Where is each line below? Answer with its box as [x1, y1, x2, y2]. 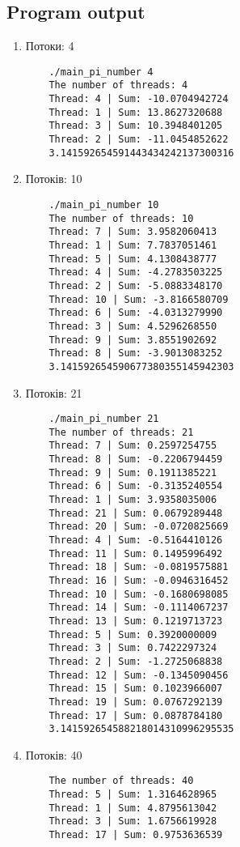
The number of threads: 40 [48, 775, 194, 787]
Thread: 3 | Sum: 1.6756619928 [48, 815, 217, 828]
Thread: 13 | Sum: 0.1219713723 [48, 615, 223, 627]
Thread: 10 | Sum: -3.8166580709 [48, 293, 229, 305]
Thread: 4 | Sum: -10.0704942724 [48, 93, 229, 105]
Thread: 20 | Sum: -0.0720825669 [48, 521, 229, 533]
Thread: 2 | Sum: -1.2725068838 [48, 655, 223, 667]
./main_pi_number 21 [48, 413, 159, 425]
